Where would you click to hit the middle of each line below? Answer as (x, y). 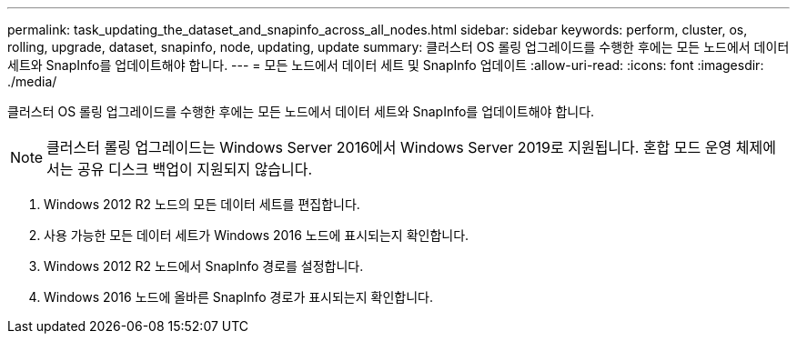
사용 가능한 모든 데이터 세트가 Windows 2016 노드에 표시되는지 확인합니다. (257, 235)
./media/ (32, 81)
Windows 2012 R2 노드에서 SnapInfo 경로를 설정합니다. (204, 266)
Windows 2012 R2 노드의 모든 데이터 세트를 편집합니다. (202, 204)
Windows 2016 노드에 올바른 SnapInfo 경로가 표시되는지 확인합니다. (238, 297)
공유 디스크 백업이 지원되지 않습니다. (195, 169)
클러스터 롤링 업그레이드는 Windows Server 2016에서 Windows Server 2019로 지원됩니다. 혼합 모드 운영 (389, 147)
